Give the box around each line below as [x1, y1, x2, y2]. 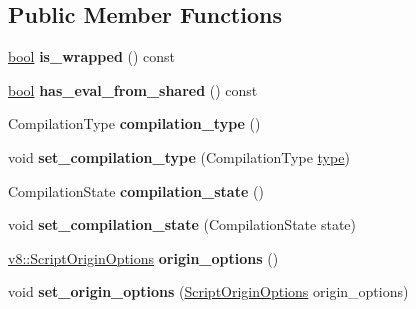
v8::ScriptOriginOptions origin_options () [8, 247, 279, 268]
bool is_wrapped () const [8, 46, 176, 67]
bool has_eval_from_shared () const [8, 79, 258, 100]
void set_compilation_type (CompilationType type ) [8, 146, 350, 167]
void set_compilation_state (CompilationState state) [8, 214, 356, 235]
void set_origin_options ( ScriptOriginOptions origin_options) [8, 281, 409, 302]
